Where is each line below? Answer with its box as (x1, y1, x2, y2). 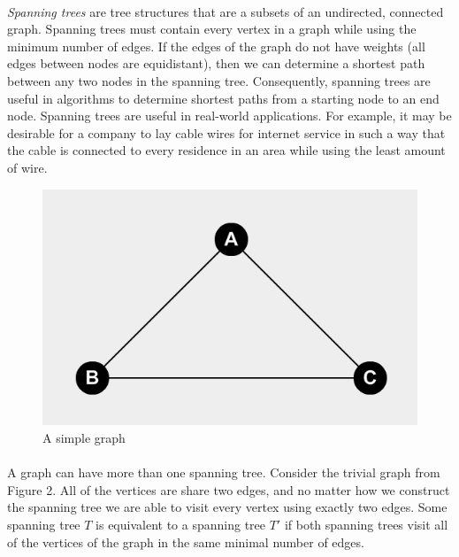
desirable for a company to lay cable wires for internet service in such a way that (7, 123, 446, 142)
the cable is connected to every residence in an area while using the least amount (7, 141, 446, 159)
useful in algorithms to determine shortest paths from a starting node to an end (7, 89, 440, 107)
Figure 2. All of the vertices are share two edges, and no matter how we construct (7, 480, 450, 499)
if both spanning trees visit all (284, 515, 448, 534)
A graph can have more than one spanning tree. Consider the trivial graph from (7, 463, 440, 482)
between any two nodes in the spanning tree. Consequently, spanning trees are (7, 71, 431, 89)
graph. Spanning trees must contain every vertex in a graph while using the (7, 19, 417, 38)
